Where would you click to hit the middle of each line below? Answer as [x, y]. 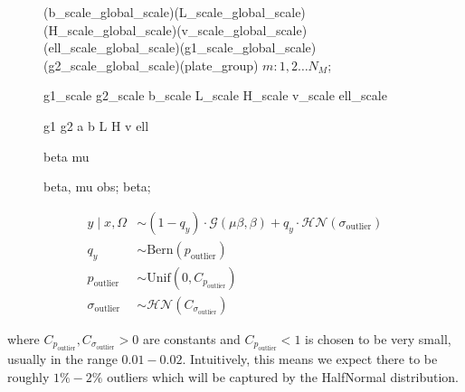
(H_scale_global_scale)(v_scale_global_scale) [176, 29]
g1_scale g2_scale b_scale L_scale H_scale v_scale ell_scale [215, 95]
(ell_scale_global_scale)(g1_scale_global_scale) [180, 47]
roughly [28, 376]
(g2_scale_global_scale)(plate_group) [151, 65]
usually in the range [62, 359]
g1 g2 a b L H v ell [96, 125]
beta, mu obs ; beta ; [97, 187]
